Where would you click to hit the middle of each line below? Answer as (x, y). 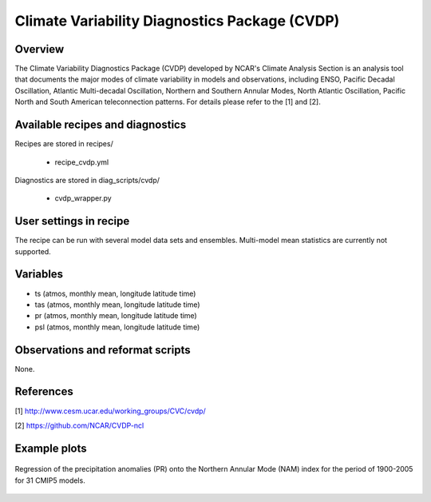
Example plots (51, 448)
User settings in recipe (72, 221)
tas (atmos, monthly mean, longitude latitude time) (117, 305)
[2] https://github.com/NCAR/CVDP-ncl (79, 425)
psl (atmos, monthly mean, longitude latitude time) (117, 327)
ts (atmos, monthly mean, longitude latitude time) (115, 293)
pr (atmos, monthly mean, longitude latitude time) (116, 316)
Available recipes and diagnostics (101, 125)
